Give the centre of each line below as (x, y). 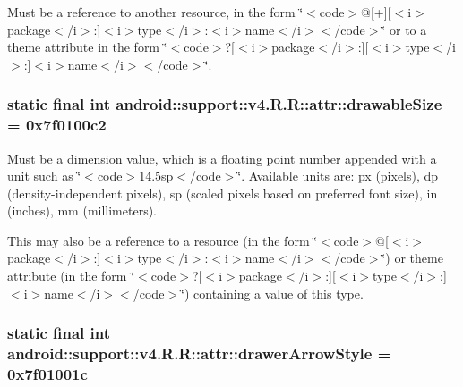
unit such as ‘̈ (44, 176)
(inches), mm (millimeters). (82, 210)
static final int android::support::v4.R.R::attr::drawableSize (225, 104)
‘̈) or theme (412, 258)
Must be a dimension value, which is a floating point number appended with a (222, 158)
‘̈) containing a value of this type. (272, 293)
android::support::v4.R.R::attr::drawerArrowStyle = (199, 353)
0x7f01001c (47, 374)
